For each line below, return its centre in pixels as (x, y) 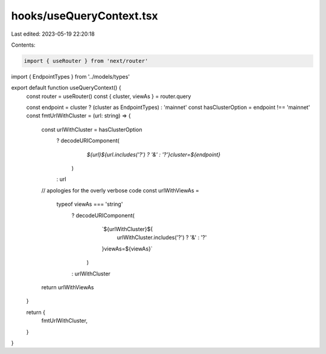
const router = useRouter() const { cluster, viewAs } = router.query (109, 96)
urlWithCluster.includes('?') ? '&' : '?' (162, 238)
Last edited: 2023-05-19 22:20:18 (53, 34)
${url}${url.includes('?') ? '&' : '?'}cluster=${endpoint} (153, 154)
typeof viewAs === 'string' (90, 204)
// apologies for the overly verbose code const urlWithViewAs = (120, 190)
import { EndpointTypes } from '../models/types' (70, 76)
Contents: (23, 45)
